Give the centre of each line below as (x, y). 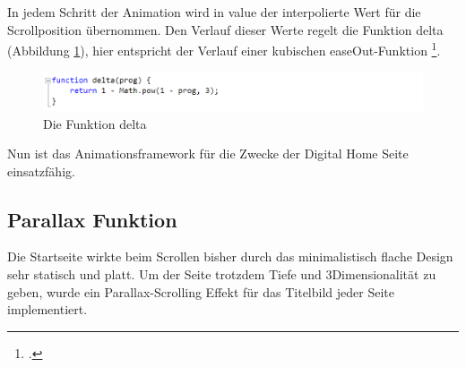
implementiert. (47, 309)
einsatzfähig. (41, 171)
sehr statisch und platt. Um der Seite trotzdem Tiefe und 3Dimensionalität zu (222, 274)
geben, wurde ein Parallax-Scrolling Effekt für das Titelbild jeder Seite (201, 291)
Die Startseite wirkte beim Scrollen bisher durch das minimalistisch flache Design (230, 256)
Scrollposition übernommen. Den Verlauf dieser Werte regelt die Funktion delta (225, 29)
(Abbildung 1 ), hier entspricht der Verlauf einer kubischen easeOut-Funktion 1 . (224, 49)
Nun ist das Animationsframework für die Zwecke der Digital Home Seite (208, 154)
